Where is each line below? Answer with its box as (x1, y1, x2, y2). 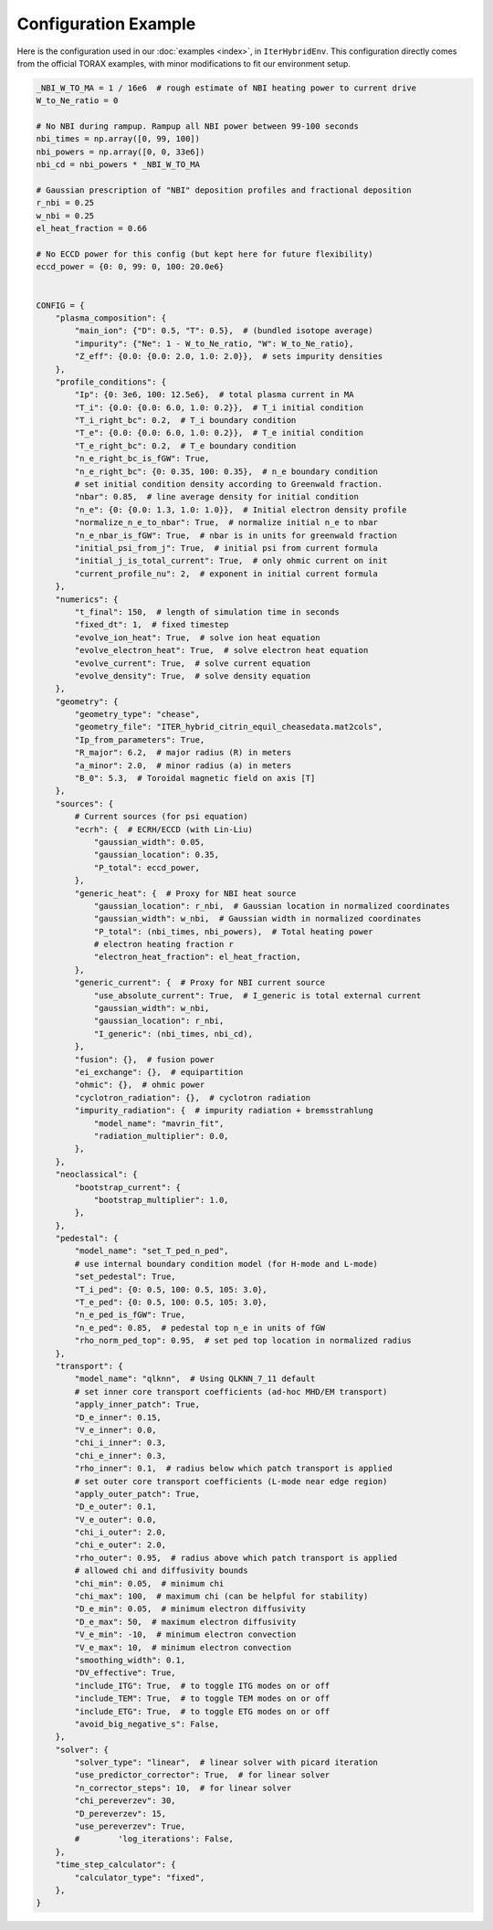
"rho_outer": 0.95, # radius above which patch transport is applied (74, 1553, 397, 1563)
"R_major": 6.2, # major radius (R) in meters (74, 747, 292, 758)
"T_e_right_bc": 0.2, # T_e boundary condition (74, 440, 297, 451)
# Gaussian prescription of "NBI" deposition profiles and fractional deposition (36, 185, 413, 195)
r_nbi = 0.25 (36, 197, 95, 208)
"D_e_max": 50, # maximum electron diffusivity (74, 1617, 297, 1627)
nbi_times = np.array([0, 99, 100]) (36, 133, 201, 144)
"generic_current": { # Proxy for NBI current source (74, 977, 326, 988)
